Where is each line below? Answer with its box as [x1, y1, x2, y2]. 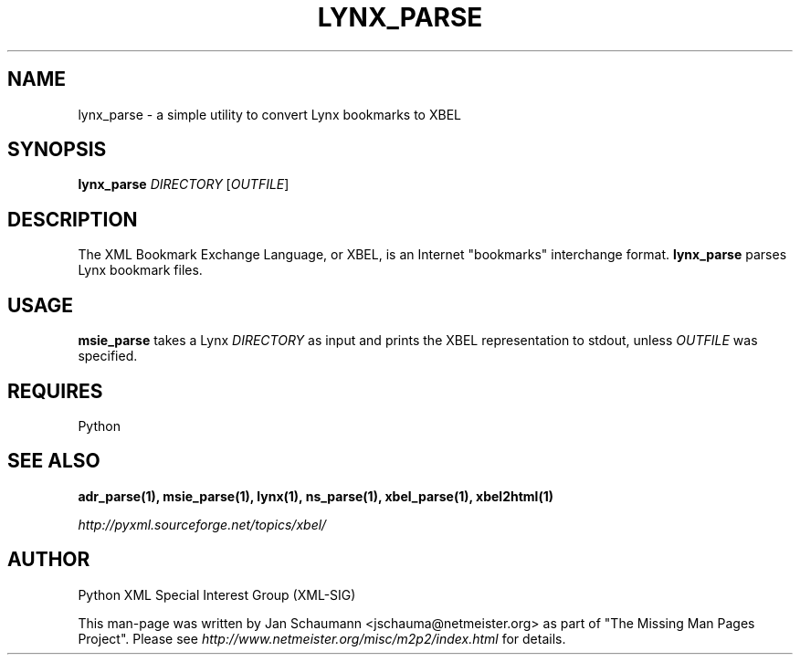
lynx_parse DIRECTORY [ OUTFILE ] [78, 176, 289, 193]
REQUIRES [7, 379, 103, 403]
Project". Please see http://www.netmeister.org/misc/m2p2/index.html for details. [78, 630, 566, 646]
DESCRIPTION [7, 207, 138, 231]
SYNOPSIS [7, 138, 107, 162]
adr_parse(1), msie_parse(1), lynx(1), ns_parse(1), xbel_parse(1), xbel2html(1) [78, 488, 553, 504]
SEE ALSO [7, 449, 100, 473]
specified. [78, 348, 138, 364]
